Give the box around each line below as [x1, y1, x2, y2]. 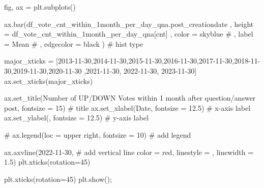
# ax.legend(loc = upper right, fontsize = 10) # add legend [4, 129, 191, 140]
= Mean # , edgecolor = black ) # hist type [4, 38, 143, 49]
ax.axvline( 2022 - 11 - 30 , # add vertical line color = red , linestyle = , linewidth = [4, 146, 254, 157]
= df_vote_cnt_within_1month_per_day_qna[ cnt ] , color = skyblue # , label [4, 28, 253, 39]
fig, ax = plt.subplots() [4, 2, 76, 12]
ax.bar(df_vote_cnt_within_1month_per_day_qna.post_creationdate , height [4, 18, 254, 29]
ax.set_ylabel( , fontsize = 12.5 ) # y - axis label [4, 112, 149, 123]
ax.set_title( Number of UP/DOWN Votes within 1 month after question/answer [4, 92, 256, 103]
